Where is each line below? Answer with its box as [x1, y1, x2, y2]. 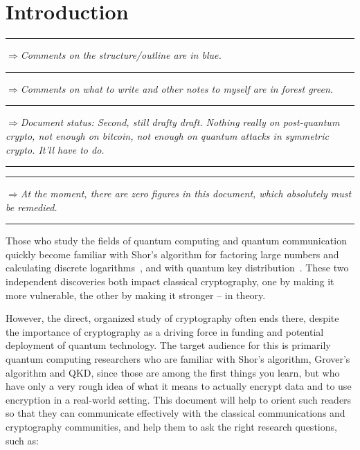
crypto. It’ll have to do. [6, 142, 105, 156]
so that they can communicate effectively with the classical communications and [6, 406, 345, 420]
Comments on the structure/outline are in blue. [20, 48, 222, 62]
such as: [6, 433, 39, 447]
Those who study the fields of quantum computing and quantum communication [6, 233, 347, 248]
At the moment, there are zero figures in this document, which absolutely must [20, 186, 352, 201]
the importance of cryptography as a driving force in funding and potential [6, 324, 324, 339]
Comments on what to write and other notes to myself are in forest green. [20, 81, 334, 96]
